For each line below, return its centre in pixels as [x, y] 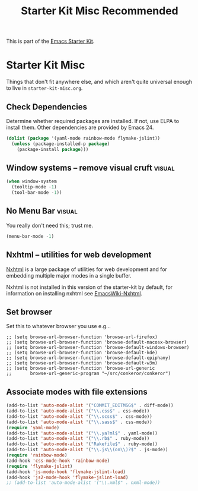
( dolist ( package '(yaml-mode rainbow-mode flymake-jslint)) [83, 138]
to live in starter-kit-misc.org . [44, 88]
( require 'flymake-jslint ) [39, 466]
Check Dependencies [47, 107]
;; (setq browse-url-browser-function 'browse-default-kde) [82, 353]
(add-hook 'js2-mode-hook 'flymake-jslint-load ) [67, 477]
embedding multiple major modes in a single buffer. [69, 275]
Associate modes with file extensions [77, 391]
